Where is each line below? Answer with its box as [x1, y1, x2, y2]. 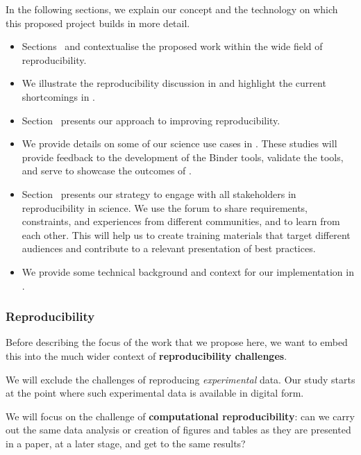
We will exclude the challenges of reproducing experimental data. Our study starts [6, 372, 355, 386]
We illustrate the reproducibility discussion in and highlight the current [22, 76, 326, 90]
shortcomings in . [22, 89, 95, 104]
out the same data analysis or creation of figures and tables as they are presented [6, 422, 351, 437]
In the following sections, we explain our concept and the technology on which [6, 2, 338, 16]
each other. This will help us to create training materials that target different [22, 227, 351, 242]
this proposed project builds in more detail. [6, 15, 190, 30]
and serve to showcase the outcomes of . [22, 163, 192, 178]
